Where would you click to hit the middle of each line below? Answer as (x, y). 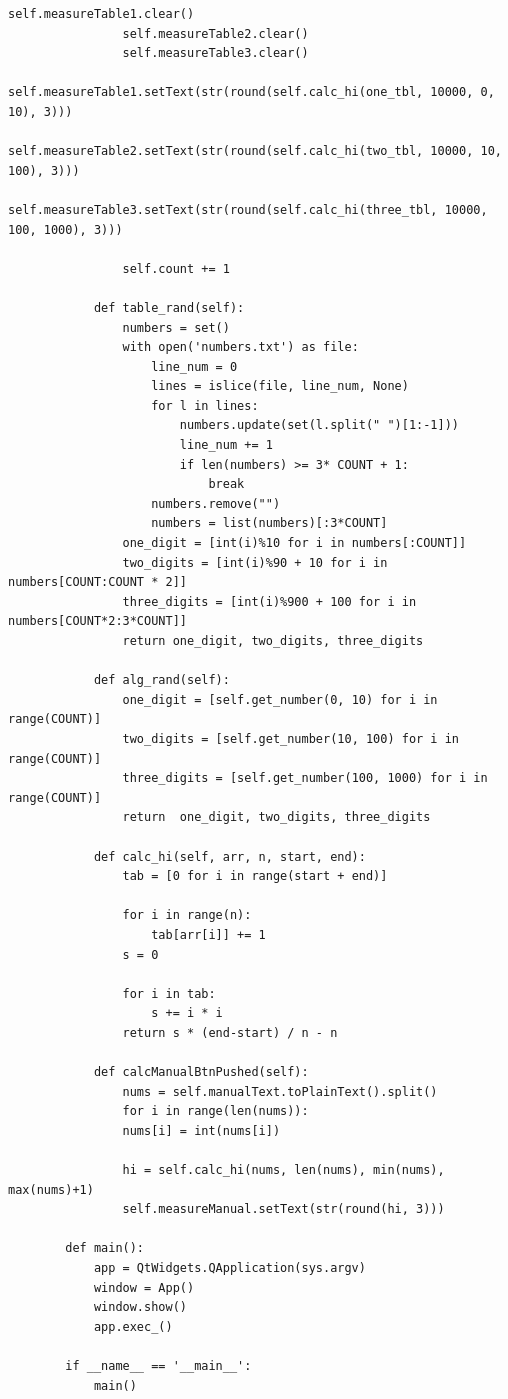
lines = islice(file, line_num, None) (280, 386)
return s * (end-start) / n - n (230, 1032)
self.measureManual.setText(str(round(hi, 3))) (283, 1209)
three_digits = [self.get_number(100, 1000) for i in (305, 778)
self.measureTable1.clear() (101, 14)
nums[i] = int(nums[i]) (201, 1130)
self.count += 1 (176, 268)
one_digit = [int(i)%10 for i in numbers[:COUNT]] (294, 543)
